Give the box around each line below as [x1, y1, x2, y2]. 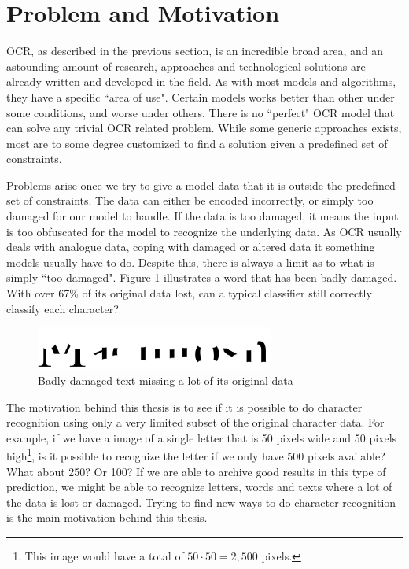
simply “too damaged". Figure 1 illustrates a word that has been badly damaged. [6, 269, 397, 286]
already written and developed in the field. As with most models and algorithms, [6, 73, 396, 90]
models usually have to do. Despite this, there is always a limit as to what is [6, 253, 374, 270]
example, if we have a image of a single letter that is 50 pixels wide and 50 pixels [6, 429, 397, 445]
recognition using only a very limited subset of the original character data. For [6, 414, 385, 430]
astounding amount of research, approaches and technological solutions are [6, 57, 366, 74]
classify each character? [6, 300, 119, 316]
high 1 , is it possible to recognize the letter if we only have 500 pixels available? [6, 445, 385, 464]
